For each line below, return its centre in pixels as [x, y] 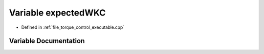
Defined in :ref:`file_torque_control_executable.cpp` [73, 27]
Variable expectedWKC [57, 13]
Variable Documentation [47, 41]
